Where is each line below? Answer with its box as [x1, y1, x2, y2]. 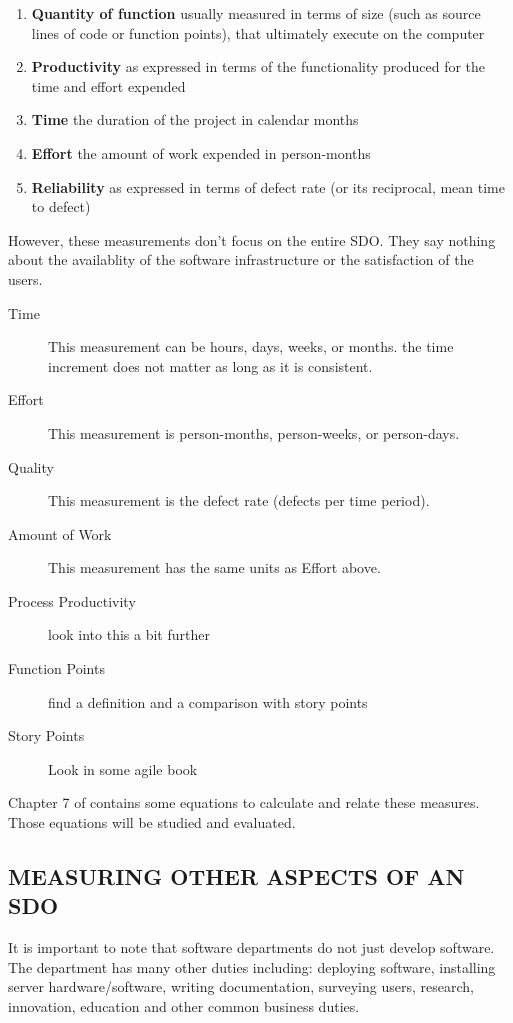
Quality [8, 456, 54, 477]
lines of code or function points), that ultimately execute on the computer [31, 22, 485, 43]
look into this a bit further [48, 624, 210, 645]
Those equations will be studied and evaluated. [8, 812, 296, 833]
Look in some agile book [48, 758, 198, 779]
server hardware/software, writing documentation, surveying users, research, [8, 976, 474, 997]
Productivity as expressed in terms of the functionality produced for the [31, 56, 486, 77]
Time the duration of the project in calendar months [31, 109, 359, 130]
